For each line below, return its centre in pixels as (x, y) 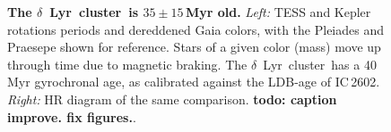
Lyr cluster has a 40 (320, 64)
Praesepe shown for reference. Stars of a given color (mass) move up (194, 47)
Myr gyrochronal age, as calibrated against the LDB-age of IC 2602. (194, 82)
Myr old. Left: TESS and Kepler (278, 12)
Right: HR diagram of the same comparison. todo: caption (172, 99)
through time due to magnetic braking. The (127, 64)
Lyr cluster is (94, 12)
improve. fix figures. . (72, 116)
